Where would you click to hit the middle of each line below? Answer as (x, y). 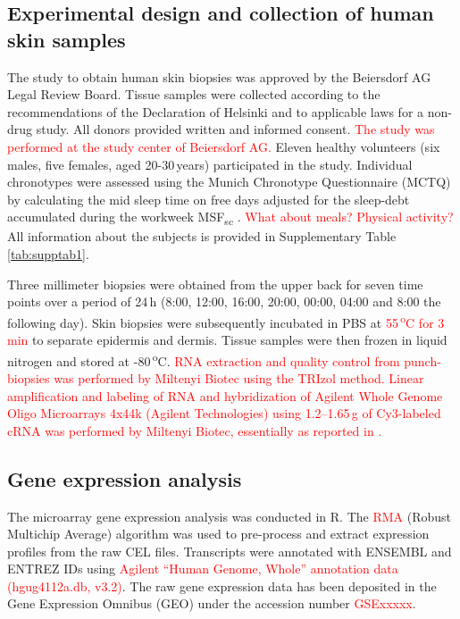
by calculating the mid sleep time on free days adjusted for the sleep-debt (209, 199)
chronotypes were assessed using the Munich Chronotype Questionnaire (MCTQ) (229, 182)
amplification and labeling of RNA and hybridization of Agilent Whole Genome (225, 395)
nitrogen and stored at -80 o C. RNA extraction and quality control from (204, 359)
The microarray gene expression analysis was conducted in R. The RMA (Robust (230, 516)
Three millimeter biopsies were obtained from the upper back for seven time (215, 284)
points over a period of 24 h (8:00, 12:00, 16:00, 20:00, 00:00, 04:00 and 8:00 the (224, 301)
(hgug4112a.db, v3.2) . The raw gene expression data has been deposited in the (222, 586)
